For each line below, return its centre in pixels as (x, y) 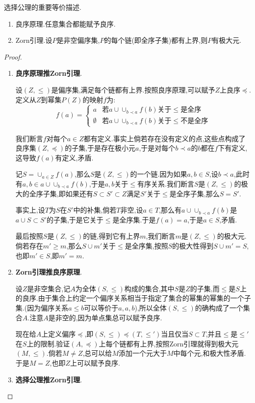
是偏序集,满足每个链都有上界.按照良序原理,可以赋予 (133, 89)
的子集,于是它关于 (75, 219)
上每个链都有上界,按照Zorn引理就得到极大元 (169, 343)
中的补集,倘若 (95, 210)
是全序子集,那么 (194, 193)
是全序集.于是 (134, 219)
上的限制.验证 (48, 343)
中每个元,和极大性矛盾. (210, 353)
